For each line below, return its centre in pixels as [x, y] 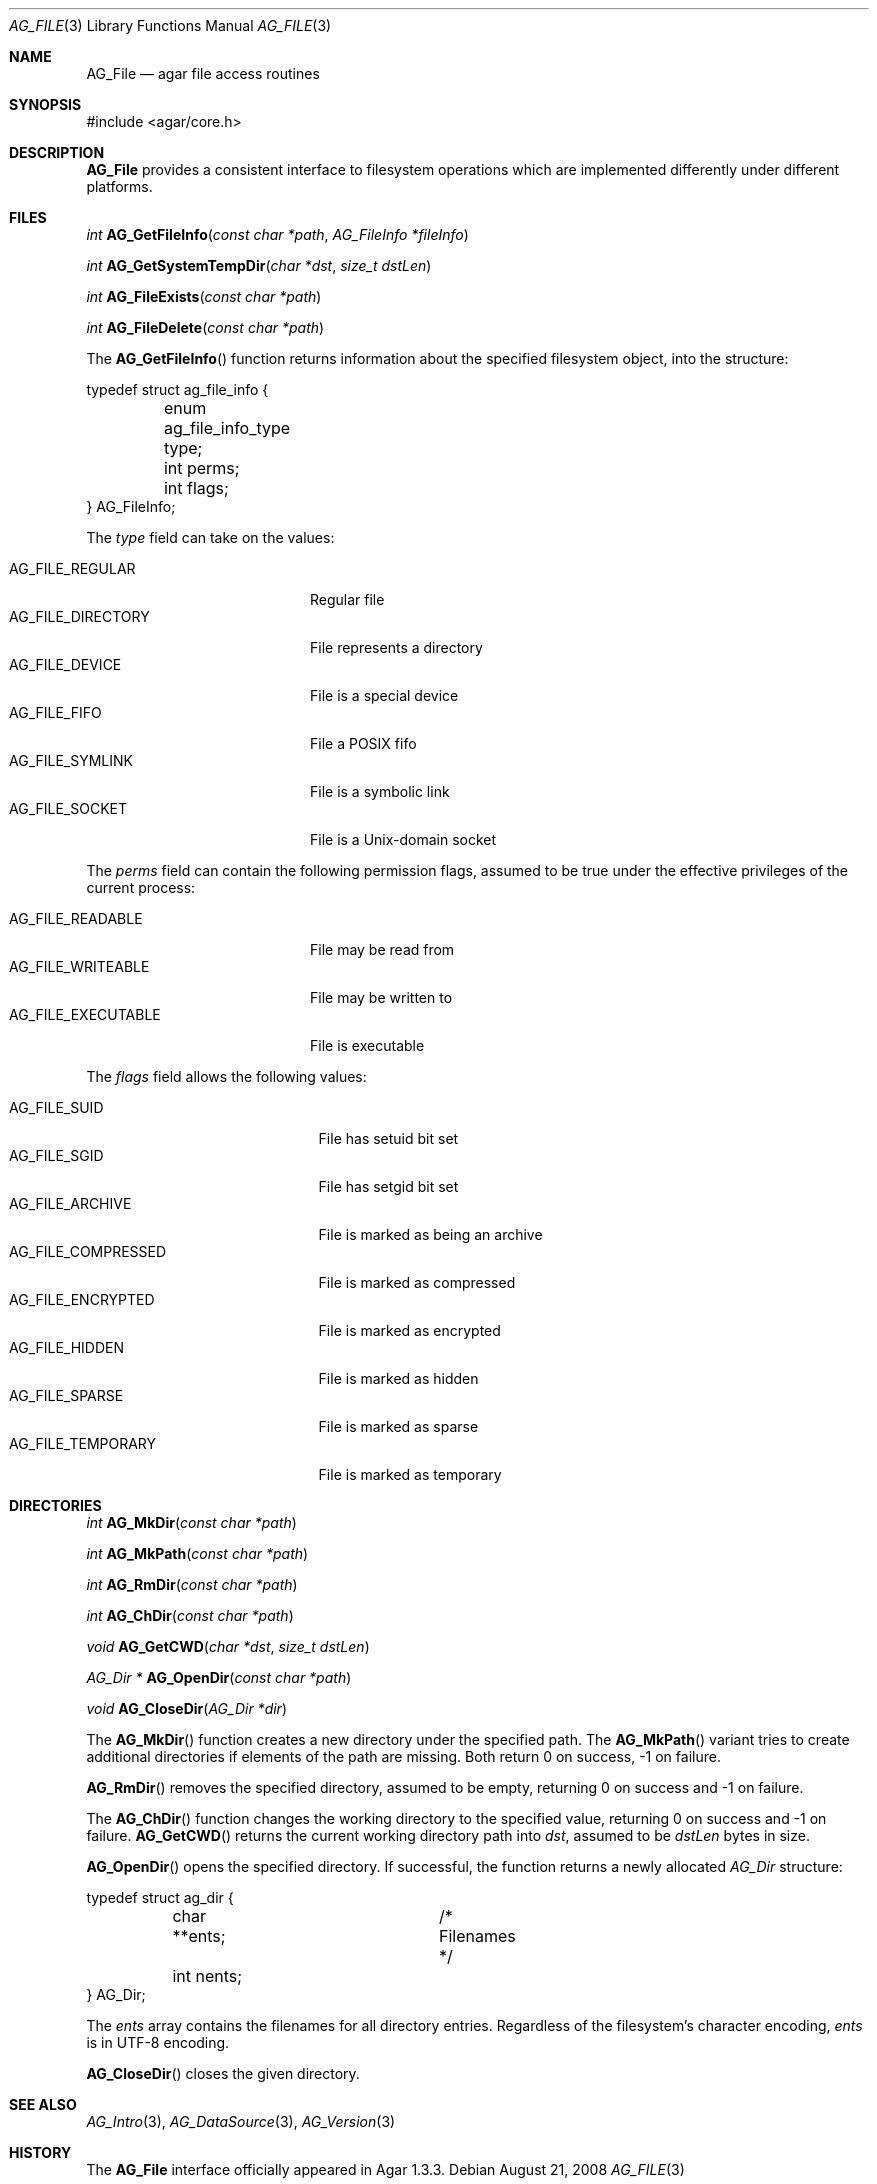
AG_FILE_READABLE [76, 918]
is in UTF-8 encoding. [158, 2042]
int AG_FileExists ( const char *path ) [204, 296]
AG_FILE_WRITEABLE [79, 966]
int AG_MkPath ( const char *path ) [197, 1553]
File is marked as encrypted [409, 1330]
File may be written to [381, 997]
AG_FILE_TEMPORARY [83, 1443]
